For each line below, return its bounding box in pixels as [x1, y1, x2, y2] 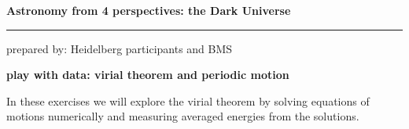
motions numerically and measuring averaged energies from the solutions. [6, 108, 359, 124]
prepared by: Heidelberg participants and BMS [6, 40, 233, 56]
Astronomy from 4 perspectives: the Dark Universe [6, 2, 291, 18]
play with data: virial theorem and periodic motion [6, 66, 289, 83]
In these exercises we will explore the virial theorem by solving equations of [6, 92, 370, 109]
